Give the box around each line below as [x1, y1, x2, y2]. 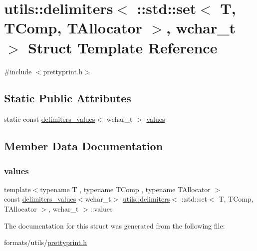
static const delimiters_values [4, 114, 95, 124]
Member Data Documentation [4, 138, 163, 154]
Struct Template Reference [28, 37, 218, 57]
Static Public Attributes [4, 90, 131, 106]
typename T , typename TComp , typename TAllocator [40, 184, 211, 194]
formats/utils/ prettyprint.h [4, 237, 87, 248]
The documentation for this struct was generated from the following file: [4, 220, 225, 231]
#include [4, 66, 32, 76]
